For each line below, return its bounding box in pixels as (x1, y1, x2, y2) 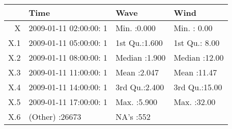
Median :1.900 (115, 51, 166, 63)
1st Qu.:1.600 (115, 37, 163, 48)
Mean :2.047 (115, 66, 159, 78)
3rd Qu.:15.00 (173, 81, 222, 93)
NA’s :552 (115, 111, 151, 122)
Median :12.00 (173, 51, 224, 63)
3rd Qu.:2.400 (115, 81, 164, 93)
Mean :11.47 (173, 66, 217, 78)
